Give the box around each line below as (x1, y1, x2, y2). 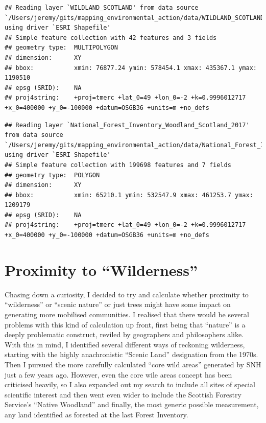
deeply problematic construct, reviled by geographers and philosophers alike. (5, 329, 244, 340)
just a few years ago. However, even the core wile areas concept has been (5, 369, 232, 380)
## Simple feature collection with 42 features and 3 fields (5, 34, 217, 41)
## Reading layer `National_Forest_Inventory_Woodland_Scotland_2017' (5, 121, 250, 129)
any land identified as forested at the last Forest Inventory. (5, 409, 188, 419)
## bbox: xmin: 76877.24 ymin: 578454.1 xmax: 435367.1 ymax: (5, 64, 257, 72)
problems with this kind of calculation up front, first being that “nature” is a (5, 319, 246, 330)
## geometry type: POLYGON (5, 171, 100, 179)
